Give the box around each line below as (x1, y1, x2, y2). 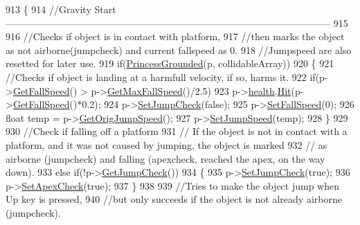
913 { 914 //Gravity (6, 2, 91, 16)
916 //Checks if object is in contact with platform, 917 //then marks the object (6, 29, 345, 44)
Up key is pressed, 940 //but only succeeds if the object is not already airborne (6, 192, 342, 206)
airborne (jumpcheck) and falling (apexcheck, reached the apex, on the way (6, 151, 325, 165)
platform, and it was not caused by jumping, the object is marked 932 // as (6, 137, 327, 152)
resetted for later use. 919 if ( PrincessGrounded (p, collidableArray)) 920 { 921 (6, 56, 334, 71)
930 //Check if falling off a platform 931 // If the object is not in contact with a (6, 124, 348, 138)
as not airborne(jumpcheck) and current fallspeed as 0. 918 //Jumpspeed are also (6, 42, 352, 57)
